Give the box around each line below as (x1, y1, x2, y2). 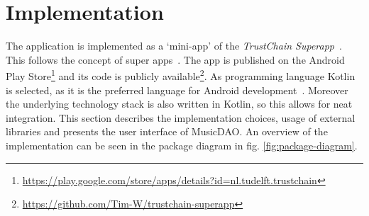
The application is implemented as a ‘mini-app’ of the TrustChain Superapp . (6, 38, 342, 53)
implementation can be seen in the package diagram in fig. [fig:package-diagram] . (6, 137, 358, 152)
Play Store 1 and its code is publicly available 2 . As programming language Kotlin (6, 67, 356, 83)
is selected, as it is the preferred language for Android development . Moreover (6, 82, 348, 97)
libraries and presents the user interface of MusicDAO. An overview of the (6, 124, 328, 139)
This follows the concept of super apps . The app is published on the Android (6, 52, 345, 67)
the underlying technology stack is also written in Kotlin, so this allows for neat (6, 96, 353, 111)
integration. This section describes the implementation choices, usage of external (6, 110, 356, 125)
